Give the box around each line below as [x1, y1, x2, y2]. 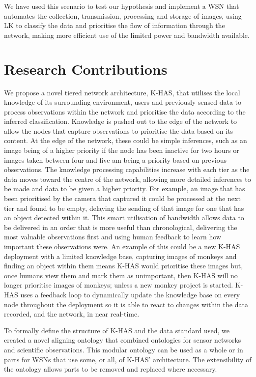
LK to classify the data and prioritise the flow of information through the [4, 20, 225, 30]
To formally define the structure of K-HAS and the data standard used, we [4, 325, 229, 335]
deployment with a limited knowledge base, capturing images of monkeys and [4, 251, 237, 261]
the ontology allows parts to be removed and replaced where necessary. [4, 364, 217, 374]
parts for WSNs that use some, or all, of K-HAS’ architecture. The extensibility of [4, 354, 252, 364]
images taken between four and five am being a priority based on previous [4, 154, 227, 165]
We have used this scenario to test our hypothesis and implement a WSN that [4, 1, 239, 11]
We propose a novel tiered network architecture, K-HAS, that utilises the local [4, 87, 240, 97]
